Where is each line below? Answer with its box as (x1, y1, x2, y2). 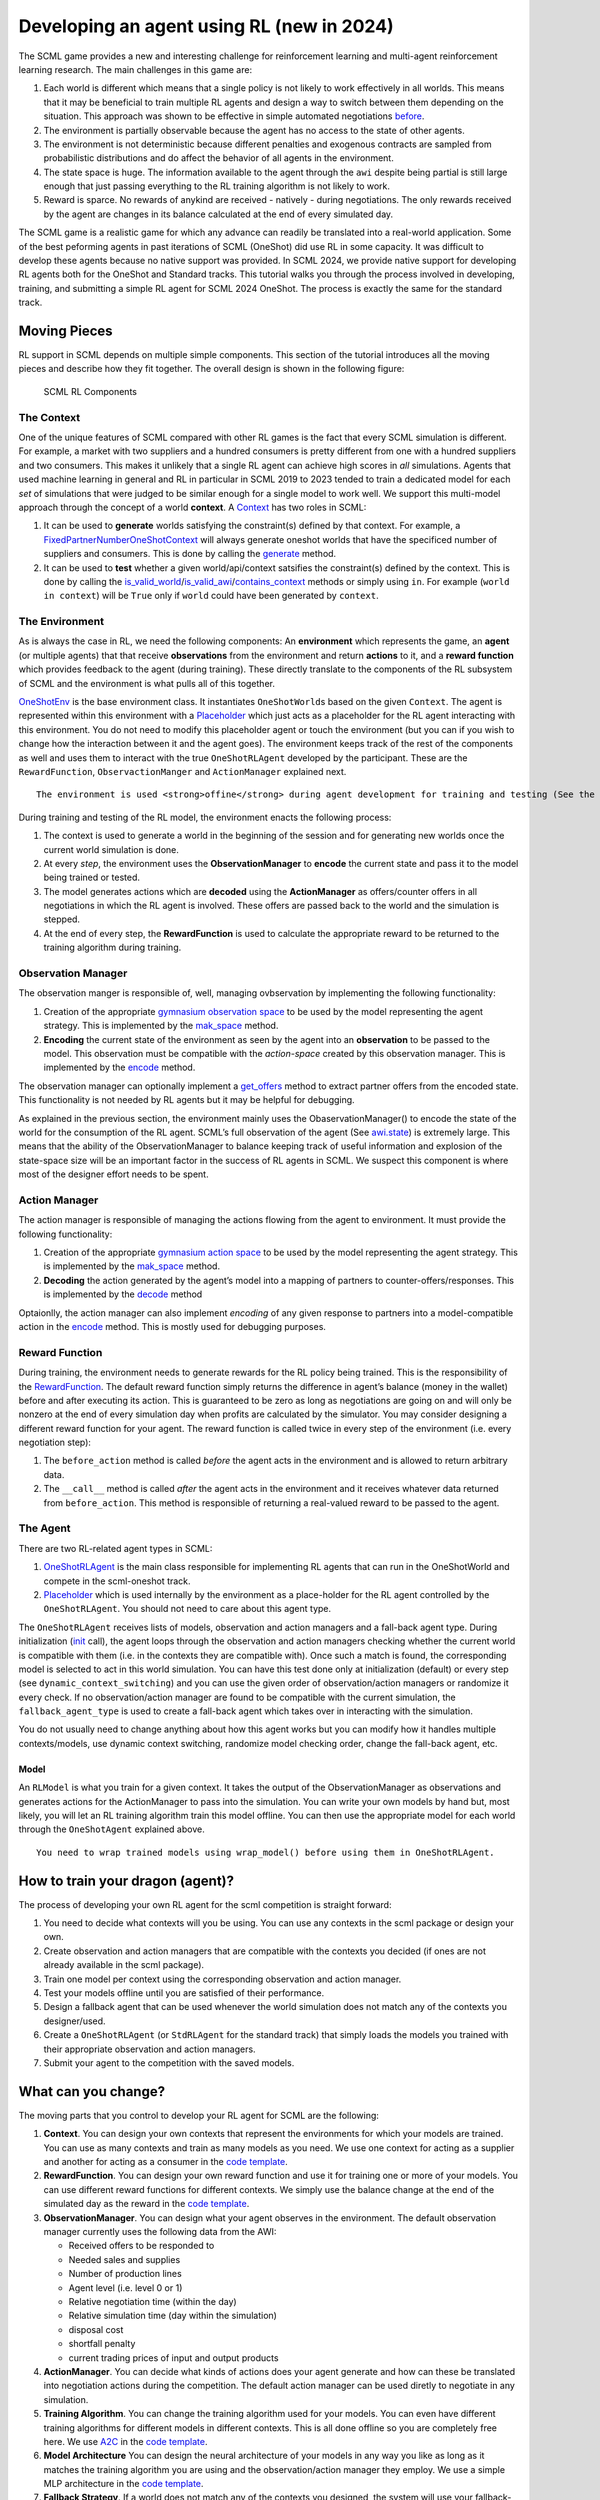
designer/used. (43, 2015, 106, 2027)
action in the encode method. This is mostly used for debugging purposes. (18, 1320, 327, 1332)
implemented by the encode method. (43, 1061, 196, 1074)
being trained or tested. (43, 871, 140, 884)
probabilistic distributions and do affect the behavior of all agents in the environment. (43, 152, 394, 164)
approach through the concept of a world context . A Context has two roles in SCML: (18, 501, 367, 513)
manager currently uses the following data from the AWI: (43, 2226, 277, 2238)
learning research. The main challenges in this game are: (18, 63, 253, 75)
